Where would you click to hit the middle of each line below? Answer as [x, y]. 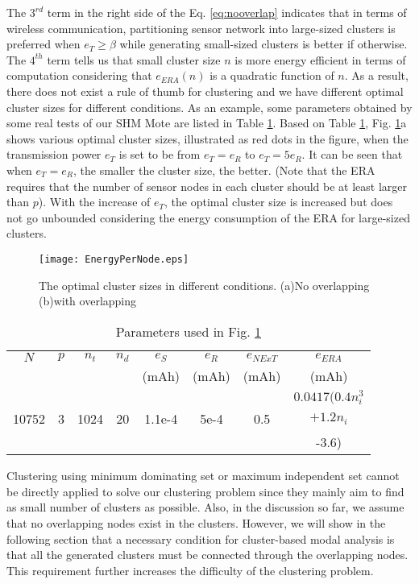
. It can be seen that [352, 154]
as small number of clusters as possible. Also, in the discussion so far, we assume [205, 507]
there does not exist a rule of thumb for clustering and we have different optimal [205, 91]
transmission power [54, 154]
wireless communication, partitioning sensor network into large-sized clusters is [201, 28]
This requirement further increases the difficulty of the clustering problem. [190, 570]
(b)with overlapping [88, 301]
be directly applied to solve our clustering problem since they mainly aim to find [205, 491]
